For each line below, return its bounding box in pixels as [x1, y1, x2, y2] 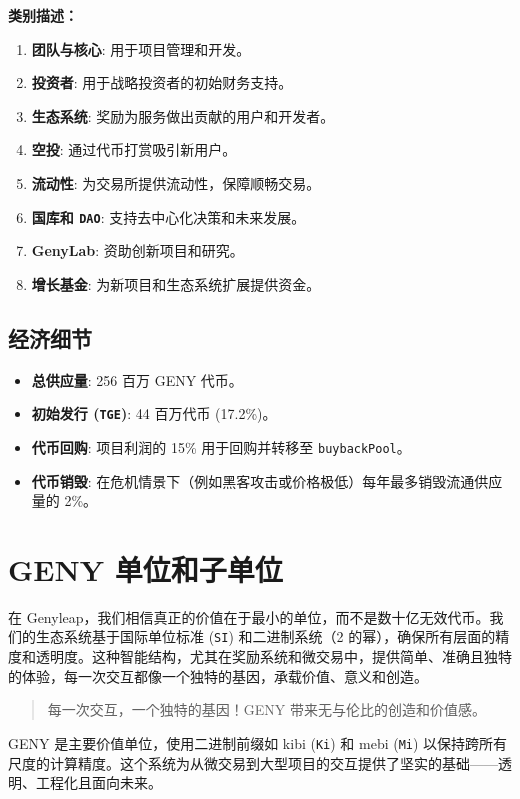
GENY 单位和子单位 [8, 548, 283, 589]
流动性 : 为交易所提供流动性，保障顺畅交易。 [31, 172, 321, 193]
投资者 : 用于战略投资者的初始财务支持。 [31, 72, 293, 93]
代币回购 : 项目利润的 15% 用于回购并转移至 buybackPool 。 [31, 436, 411, 457]
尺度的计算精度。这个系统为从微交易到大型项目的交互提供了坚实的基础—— [8, 752, 498, 773]
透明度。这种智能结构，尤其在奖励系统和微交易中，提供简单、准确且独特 [35, 646, 512, 667]
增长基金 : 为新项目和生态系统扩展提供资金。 [31, 273, 321, 294]
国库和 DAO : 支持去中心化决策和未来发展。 [31, 206, 306, 227]
